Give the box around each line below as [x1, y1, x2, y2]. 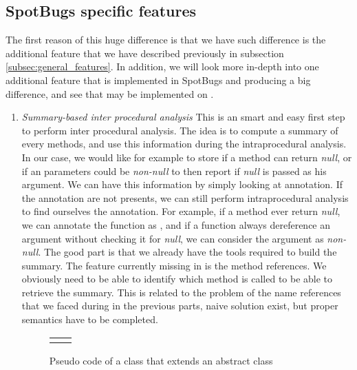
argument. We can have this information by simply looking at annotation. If [21, 177, 343, 192]
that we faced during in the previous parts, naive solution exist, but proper [21, 298, 338, 313]
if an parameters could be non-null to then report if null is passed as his [21, 163, 327, 178]
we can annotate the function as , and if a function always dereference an [21, 217, 331, 232]
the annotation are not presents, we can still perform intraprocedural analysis [21, 190, 349, 205]
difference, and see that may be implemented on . [6, 86, 214, 101]
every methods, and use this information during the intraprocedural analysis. [21, 136, 347, 151]
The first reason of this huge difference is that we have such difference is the [6, 32, 326, 47]
